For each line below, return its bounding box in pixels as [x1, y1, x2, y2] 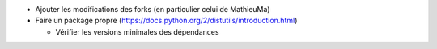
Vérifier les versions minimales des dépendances [55, 27, 219, 36]
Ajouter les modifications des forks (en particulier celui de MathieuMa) [35, 5, 270, 14]
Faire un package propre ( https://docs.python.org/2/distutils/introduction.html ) [35, 16, 298, 26]
